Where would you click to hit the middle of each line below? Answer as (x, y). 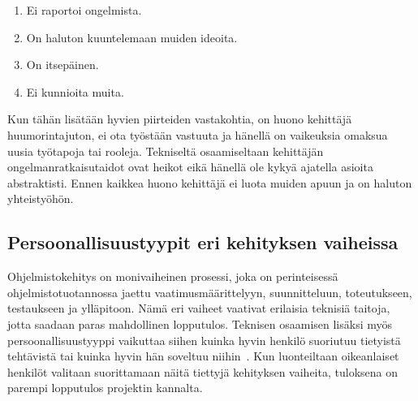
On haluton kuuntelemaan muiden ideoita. (132, 37)
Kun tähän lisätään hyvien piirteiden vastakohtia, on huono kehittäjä (180, 119)
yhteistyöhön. (41, 198)
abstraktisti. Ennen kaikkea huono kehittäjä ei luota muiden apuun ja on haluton (210, 182)
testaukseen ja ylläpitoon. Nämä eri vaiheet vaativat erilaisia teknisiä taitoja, (199, 308)
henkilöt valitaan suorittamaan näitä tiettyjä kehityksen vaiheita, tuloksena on (203, 371)
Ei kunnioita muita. (75, 91)
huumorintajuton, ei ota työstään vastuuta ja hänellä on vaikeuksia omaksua (198, 134)
